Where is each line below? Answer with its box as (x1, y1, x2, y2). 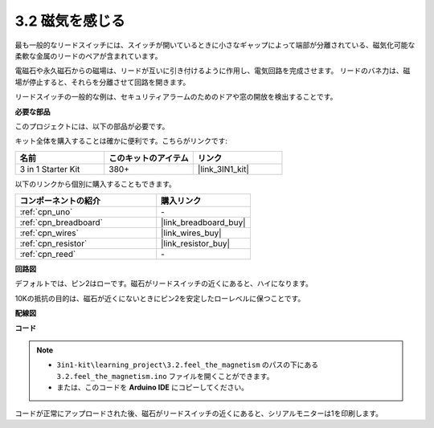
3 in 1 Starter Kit (19, 163, 80, 174)
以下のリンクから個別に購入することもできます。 (14, 179, 177, 189)
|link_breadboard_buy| (161, 217, 246, 228)
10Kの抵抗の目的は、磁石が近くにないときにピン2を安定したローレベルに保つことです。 (14, 293, 305, 303)
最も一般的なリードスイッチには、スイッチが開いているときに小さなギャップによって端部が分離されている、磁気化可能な (14, 40, 416, 50)
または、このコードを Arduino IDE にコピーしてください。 (56, 382, 249, 393)
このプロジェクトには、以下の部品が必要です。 (14, 121, 170, 131)
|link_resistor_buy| (161, 238, 231, 249)
